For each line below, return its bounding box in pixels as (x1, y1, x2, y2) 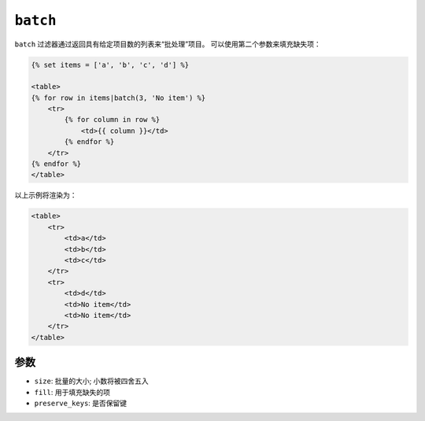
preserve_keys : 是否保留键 (34, 398, 128, 408)
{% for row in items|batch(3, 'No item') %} (31, 93, 206, 102)
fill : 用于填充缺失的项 (34, 387, 110, 397)
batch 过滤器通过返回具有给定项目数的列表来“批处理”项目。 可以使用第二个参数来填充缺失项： (14, 39, 322, 49)
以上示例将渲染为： (14, 190, 77, 200)
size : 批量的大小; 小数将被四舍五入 (34, 376, 149, 386)
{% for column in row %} (64, 115, 161, 124)
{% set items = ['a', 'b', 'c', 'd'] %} (31, 60, 189, 69)
